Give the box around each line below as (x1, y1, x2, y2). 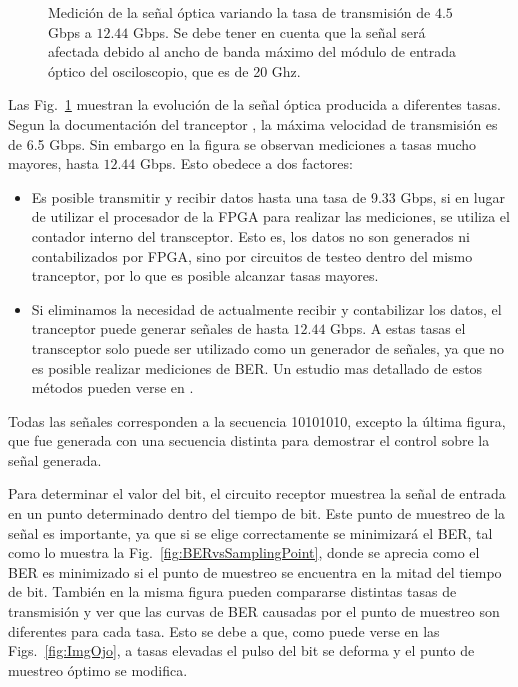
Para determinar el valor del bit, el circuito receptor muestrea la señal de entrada (8, 483, 506, 504)
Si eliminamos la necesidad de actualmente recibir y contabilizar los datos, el (31, 298, 502, 319)
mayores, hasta (8, 153, 99, 174)
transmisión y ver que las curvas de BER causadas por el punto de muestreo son (8, 601, 500, 622)
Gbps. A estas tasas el (330, 318, 466, 339)
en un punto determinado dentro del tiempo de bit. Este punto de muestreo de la (8, 503, 506, 524)
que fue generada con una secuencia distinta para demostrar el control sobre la (8, 430, 490, 451)
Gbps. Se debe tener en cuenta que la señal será (132, 21, 426, 42)
